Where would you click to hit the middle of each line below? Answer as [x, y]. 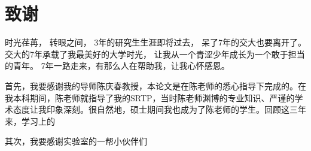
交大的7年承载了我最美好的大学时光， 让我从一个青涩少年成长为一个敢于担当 [155, 54]
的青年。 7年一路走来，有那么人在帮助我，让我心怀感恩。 [117, 66]
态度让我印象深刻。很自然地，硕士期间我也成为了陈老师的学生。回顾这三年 [159, 109]
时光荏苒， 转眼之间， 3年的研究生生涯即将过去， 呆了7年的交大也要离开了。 [155, 42]
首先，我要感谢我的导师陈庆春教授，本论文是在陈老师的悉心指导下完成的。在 [155, 85]
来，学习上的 [30, 121]
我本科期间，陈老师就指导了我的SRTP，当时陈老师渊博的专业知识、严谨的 [150, 97]
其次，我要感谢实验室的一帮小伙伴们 [76, 141]
